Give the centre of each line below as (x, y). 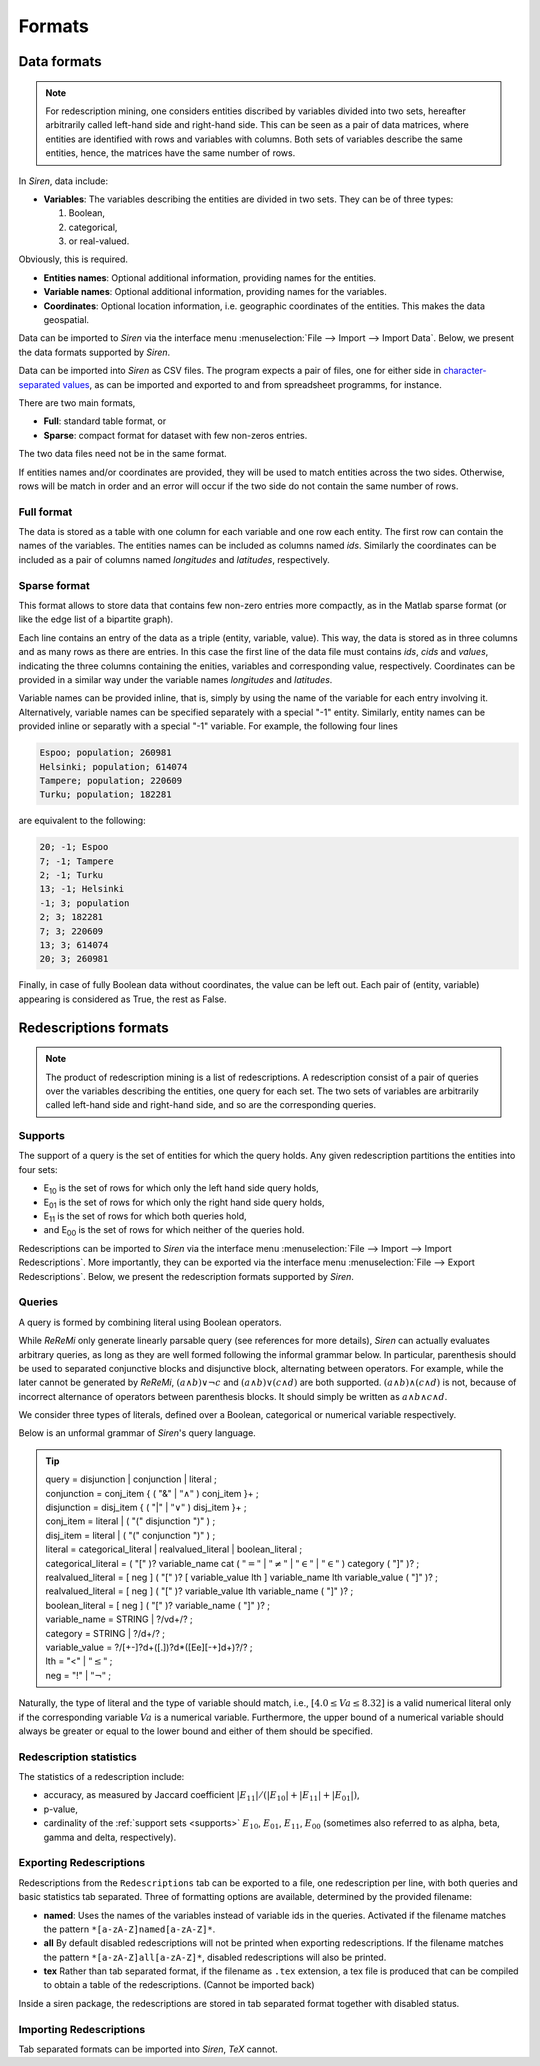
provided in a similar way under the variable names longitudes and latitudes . (175, 679)
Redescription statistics (77, 1757)
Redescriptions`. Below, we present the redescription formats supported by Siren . (186, 1276)
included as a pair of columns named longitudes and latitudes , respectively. (174, 559)
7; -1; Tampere (76, 861)
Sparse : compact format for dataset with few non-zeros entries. (175, 435)
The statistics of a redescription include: (101, 1777)
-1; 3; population (84, 903)
